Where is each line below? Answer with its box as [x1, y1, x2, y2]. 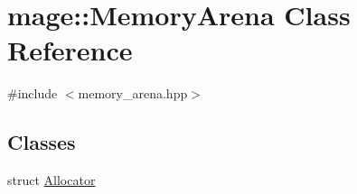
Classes [7, 128, 76, 156]
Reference [7, 32, 133, 69]
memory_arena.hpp [78, 84, 188, 103]
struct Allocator [7, 171, 96, 189]
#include [7, 84, 58, 103]
